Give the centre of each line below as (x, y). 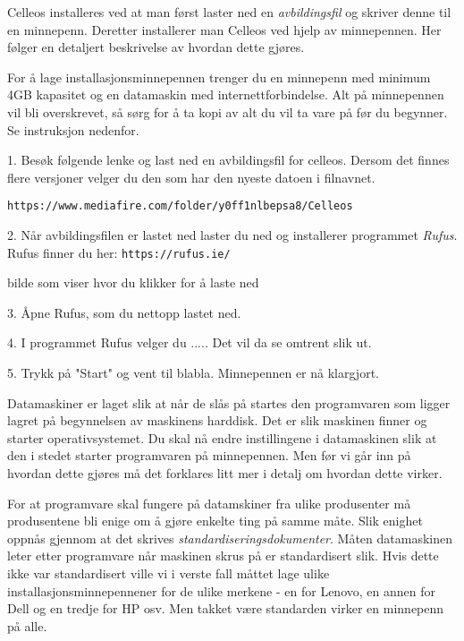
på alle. (27, 625)
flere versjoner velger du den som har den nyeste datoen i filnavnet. (191, 177)
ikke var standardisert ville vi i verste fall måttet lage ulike (169, 573)
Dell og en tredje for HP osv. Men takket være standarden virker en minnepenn (226, 608)
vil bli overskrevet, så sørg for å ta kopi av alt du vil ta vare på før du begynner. (228, 111)
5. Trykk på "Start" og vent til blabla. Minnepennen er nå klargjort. (193, 373)
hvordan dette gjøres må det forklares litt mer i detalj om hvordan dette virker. (225, 473)
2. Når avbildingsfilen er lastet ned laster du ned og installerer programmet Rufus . (232, 235)
